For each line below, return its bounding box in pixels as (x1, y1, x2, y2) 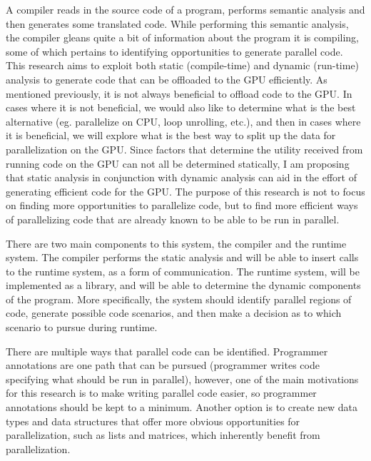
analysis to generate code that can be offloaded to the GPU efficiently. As (6, 71, 327, 86)
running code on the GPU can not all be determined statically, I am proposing (6, 156, 350, 171)
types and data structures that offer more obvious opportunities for (6, 413, 300, 428)
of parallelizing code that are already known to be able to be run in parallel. (6, 211, 340, 226)
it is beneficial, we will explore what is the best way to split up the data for (6, 128, 336, 143)
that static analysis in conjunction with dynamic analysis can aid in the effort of (6, 170, 357, 185)
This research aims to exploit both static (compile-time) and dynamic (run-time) (6, 58, 360, 73)
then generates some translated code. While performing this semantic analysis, (6, 16, 349, 31)
